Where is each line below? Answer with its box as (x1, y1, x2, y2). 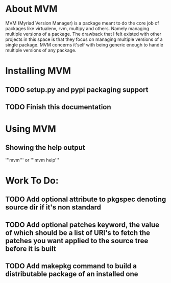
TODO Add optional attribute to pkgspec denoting (5, 195, 166, 204)
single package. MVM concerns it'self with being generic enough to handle (5, 41, 163, 48)
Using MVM (5, 123, 56, 135)
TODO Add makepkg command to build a (5, 262, 137, 271)
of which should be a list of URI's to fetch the (5, 228, 151, 237)
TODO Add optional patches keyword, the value (5, 220, 160, 229)
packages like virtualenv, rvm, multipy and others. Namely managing (5, 25, 150, 31)
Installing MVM (5, 65, 71, 77)
